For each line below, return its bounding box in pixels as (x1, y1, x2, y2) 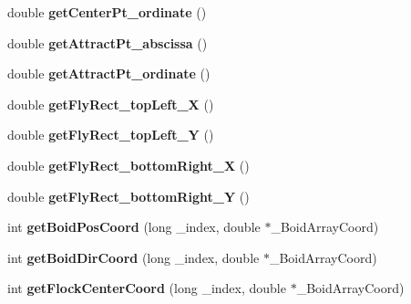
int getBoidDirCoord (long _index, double (7, 247, 260, 267)
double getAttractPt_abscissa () (7, 33, 208, 52)
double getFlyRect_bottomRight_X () (7, 155, 250, 174)
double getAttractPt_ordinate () (7, 64, 211, 83)
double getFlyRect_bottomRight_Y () (7, 186, 250, 205)
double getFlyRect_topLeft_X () (7, 94, 214, 113)
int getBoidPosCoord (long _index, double (7, 217, 261, 236)
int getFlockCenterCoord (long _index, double (7, 278, 286, 298)
